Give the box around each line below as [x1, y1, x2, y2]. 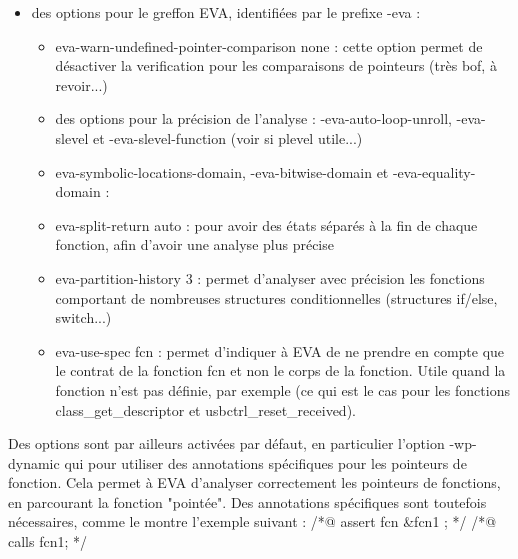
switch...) [55, 307, 112, 328]
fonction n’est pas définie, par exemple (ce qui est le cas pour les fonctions [55, 379, 510, 400]
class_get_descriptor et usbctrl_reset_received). [55, 399, 356, 420]
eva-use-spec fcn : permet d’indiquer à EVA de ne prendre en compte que [55, 340, 505, 361]
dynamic [8, 452, 60, 473]
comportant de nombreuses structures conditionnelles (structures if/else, [55, 287, 498, 308]
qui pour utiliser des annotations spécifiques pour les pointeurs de [64, 452, 467, 473]
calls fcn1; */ [8, 531, 88, 552]
